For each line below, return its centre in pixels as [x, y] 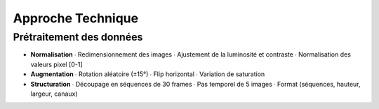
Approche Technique [76, 18]
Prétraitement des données [78, 37]
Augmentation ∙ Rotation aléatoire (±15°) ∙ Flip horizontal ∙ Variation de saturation [148, 74]
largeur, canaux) [54, 94]
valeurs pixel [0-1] [57, 64]
